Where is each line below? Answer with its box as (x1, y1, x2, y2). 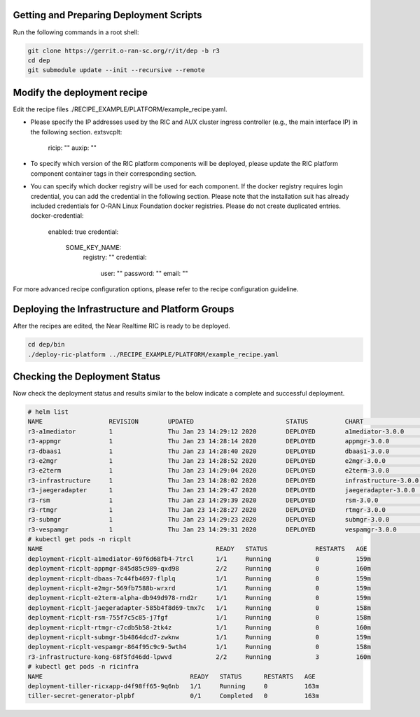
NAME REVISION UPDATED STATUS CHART (27, 417, 364, 426)
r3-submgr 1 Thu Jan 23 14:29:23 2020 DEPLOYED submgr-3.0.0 (27, 515, 390, 524)
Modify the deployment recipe (13, 86, 148, 98)
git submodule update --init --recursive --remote (27, 67, 206, 74)
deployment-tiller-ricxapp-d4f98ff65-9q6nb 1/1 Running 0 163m (27, 682, 320, 690)
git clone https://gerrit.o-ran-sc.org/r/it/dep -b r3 (27, 46, 220, 55)
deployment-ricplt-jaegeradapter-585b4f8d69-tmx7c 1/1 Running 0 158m (27, 604, 371, 612)
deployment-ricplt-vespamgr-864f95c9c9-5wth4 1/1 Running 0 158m (27, 643, 371, 651)
